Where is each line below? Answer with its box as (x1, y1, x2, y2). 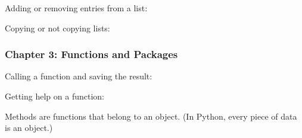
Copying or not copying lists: (5, 21, 110, 34)
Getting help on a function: (5, 90, 104, 102)
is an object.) (5, 121, 53, 134)
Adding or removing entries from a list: (5, 2, 148, 14)
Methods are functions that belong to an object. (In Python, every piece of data (5, 110, 297, 122)
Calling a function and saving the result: (5, 70, 152, 82)
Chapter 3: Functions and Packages (5, 47, 178, 62)
